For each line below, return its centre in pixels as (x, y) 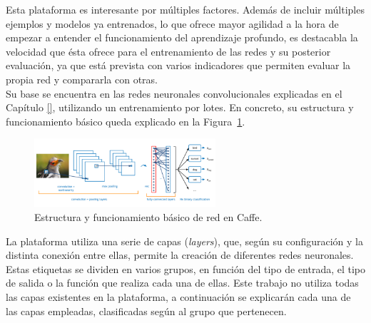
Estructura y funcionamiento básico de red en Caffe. (148, 217)
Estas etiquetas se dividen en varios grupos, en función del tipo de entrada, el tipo (186, 268)
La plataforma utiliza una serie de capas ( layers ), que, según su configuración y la (184, 241)
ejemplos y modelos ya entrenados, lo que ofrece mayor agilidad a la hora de (172, 23)
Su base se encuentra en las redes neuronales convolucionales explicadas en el (174, 93)
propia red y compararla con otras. (82, 79)
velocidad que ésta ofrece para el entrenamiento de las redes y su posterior (168, 51)
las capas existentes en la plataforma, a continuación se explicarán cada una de (178, 297)
